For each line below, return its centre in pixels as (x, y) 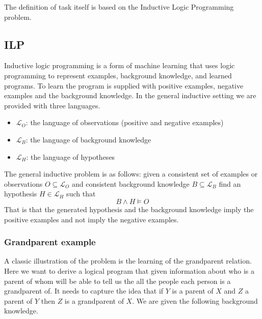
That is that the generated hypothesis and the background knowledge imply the (129, 209)
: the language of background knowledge (88, 139)
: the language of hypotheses (71, 156)
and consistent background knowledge (130, 183)
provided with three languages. (52, 105)
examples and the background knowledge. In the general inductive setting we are (130, 95)
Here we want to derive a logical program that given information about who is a (129, 270)
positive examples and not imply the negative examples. (91, 219)
